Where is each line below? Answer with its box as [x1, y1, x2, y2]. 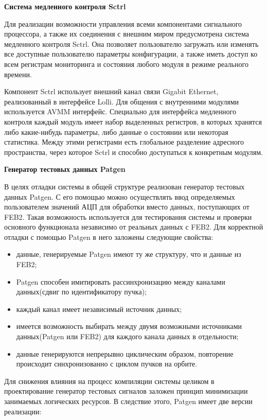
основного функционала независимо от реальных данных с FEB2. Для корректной [4, 221, 263, 232]
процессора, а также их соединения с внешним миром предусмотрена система [4, 28, 249, 39]
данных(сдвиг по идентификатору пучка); [16, 286, 147, 297]
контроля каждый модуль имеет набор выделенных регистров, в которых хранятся [4, 116, 262, 127]
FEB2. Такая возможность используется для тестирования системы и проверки [4, 211, 252, 222]
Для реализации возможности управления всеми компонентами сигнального [4, 18, 242, 29]
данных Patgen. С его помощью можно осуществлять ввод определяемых [4, 191, 235, 202]
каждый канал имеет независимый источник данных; [16, 303, 182, 314]
